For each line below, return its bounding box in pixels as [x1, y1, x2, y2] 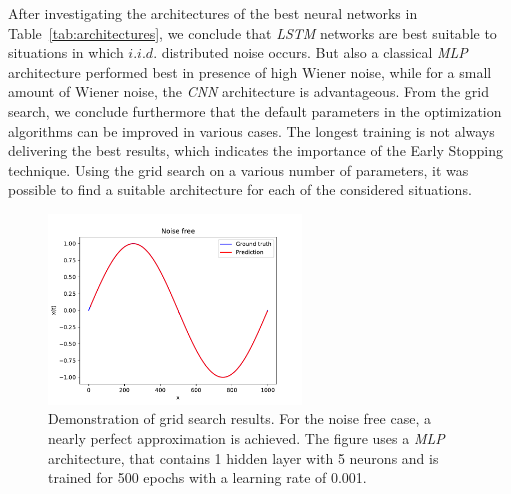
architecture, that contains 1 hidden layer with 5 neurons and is [48, 447, 439, 468]
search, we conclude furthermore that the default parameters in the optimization [8, 100, 502, 121]
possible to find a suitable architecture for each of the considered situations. [8, 179, 472, 200]
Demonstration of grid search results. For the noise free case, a [48, 408, 431, 429]
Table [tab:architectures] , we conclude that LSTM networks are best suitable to [8, 22, 497, 43]
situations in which [8, 42, 124, 63]
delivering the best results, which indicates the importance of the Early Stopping [8, 140, 503, 161]
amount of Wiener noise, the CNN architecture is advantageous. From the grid [8, 81, 490, 102]
